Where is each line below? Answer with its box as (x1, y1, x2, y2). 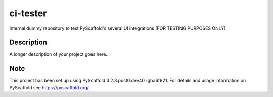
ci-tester (9, 8, 47, 19)
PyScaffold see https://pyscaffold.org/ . (9, 84, 90, 90)
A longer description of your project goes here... (9, 51, 110, 57)
